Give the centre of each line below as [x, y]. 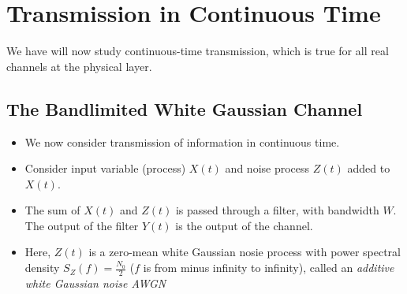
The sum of [52, 210]
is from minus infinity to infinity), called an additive [269, 268]
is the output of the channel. [244, 225]
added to [369, 168]
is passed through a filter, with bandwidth [277, 210]
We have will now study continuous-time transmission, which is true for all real [198, 51]
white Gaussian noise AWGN [95, 283]
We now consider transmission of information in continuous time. [182, 141]
